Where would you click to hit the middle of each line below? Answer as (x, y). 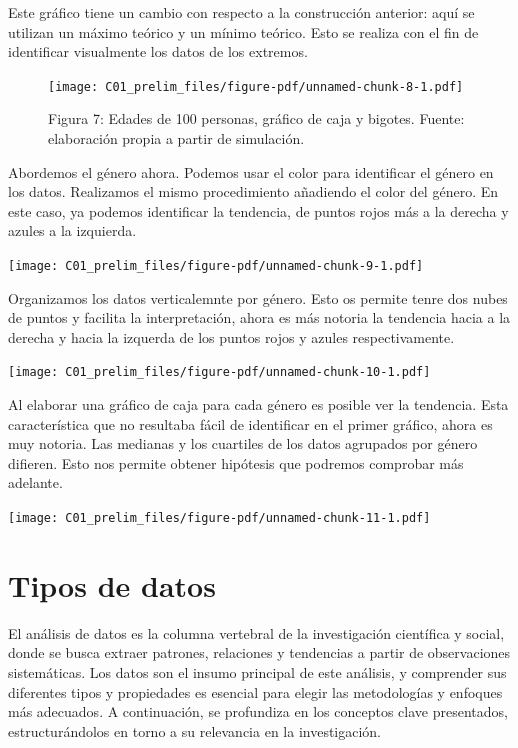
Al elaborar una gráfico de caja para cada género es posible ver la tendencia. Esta (258, 404)
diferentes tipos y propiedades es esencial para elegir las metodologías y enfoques (255, 691)
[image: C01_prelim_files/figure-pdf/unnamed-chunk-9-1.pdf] (216, 266)
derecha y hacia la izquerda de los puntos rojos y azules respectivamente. (231, 336)
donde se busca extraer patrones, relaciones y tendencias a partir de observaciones (259, 652)
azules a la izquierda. (72, 230)
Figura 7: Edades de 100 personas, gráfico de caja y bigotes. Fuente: (256, 118)
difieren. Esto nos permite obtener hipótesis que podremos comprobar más (236, 462)
